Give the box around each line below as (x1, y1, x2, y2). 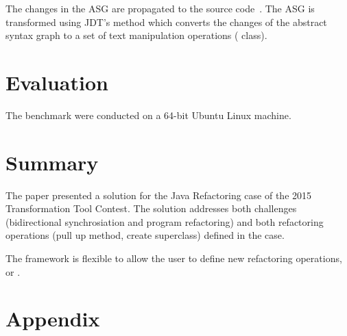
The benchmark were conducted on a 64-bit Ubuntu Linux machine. (5, 107, 291, 122)
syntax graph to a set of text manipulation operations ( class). (5, 28, 267, 42)
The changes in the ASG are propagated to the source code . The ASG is (5, 1, 315, 15)
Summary (5, 148, 99, 176)
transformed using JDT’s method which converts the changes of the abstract (5, 14, 327, 29)
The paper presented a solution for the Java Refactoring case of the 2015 (5, 188, 312, 202)
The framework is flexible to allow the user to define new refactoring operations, (5, 251, 342, 265)
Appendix (5, 305, 100, 333)
